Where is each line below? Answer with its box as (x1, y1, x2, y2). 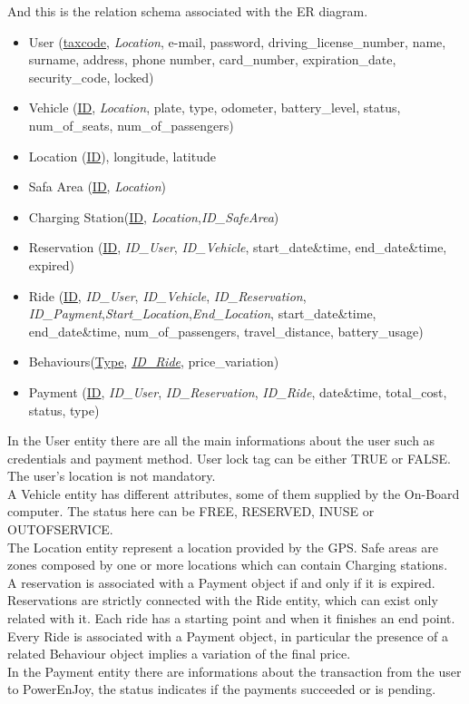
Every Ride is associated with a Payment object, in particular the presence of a (7, 626, 448, 645)
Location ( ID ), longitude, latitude (28, 146, 216, 165)
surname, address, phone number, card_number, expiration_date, (28, 50, 396, 69)
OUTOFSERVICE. (7, 520, 113, 539)
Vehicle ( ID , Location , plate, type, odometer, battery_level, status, (28, 98, 401, 117)
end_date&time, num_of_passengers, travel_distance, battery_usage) (28, 321, 424, 340)
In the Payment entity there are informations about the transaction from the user (7, 661, 462, 680)
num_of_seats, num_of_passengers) (28, 115, 234, 134)
